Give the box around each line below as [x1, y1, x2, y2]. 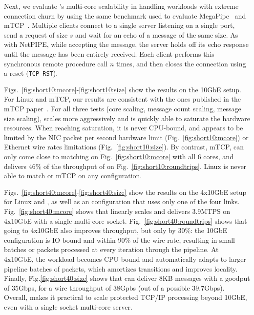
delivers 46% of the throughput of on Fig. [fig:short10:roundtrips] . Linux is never [4, 161, 247, 171]
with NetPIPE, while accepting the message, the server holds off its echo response [4, 39, 249, 49]
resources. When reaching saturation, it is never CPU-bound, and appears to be [4, 123, 243, 133]
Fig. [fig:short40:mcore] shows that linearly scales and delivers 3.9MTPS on [4, 206, 231, 216]
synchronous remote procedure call [4, 58, 108, 68]
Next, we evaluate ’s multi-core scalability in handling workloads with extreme [4, 1, 239, 11]
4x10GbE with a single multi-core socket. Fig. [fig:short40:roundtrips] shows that [4, 215, 247, 226]
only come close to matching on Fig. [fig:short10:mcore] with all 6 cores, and [4, 151, 233, 161]
